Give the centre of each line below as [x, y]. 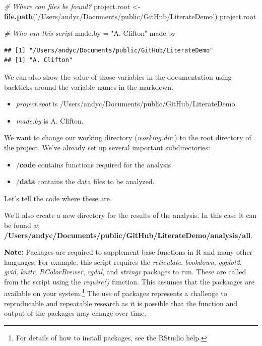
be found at [22, 225]
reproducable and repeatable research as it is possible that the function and [121, 303]
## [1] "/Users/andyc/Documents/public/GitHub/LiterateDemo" [109, 50]
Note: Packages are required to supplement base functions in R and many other [128, 252]
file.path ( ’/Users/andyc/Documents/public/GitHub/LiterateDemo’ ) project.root [130, 16]
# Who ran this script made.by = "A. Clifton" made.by [90, 33]
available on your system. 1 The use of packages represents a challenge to [116, 293]
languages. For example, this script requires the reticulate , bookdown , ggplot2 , [123, 262]
